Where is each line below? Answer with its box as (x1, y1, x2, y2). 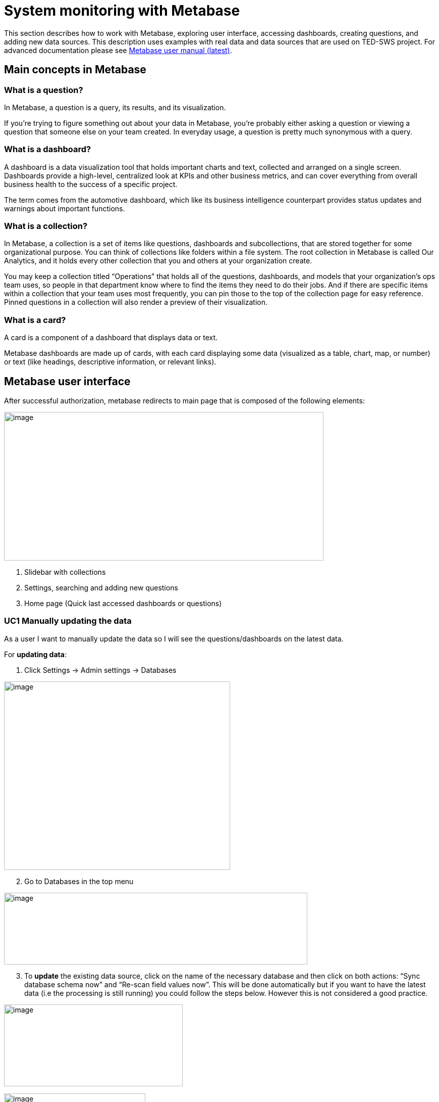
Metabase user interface (4, 375, 131, 388)
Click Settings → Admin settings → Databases (24, 665, 177, 674)
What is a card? (4, 314, 66, 325)
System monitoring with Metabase (4, 2, 240, 19)
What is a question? (4, 84, 83, 95)
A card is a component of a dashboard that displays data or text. (4, 333, 218, 342)
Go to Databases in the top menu (24, 877, 134, 886)
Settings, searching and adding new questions (24, 583, 178, 592)
